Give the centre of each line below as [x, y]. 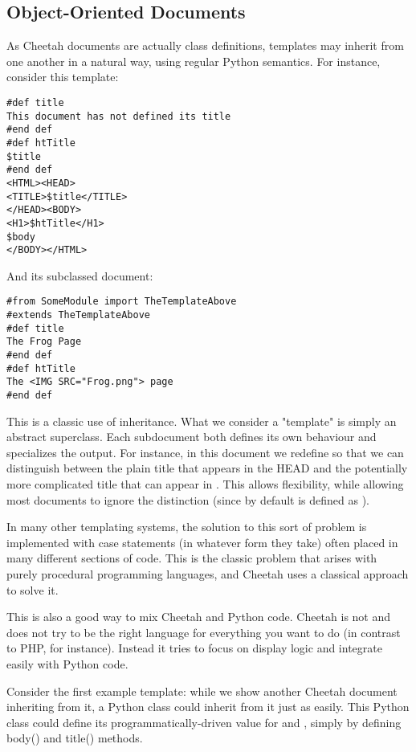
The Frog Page [44, 342]
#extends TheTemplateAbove [78, 315]
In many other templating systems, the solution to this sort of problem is [187, 527]
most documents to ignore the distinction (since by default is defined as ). [188, 499]
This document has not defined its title [119, 116]
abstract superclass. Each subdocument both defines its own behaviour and [192, 437]
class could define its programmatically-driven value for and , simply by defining [204, 722]
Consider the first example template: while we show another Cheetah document [202, 691]
